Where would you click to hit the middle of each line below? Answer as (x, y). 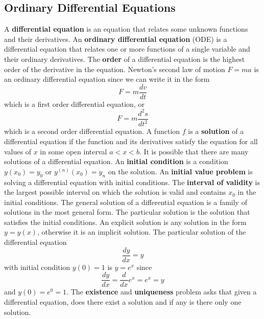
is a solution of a (216, 131)
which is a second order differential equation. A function (92, 131)
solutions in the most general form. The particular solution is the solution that (127, 212)
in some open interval (74, 151)
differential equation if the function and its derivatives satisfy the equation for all (131, 141)
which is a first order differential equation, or (74, 104)
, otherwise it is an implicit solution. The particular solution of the (141, 232)
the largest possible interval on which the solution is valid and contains (115, 192)
